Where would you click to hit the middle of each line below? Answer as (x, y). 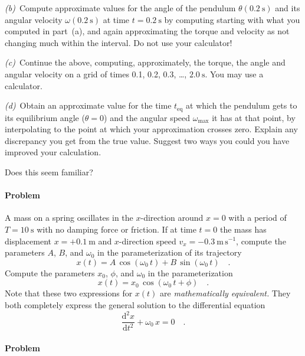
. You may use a (234, 74)
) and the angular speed (147, 117)
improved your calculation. (53, 152)
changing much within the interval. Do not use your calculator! (119, 42)
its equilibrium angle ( (45, 117)
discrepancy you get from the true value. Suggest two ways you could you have (147, 140)
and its (288, 8)
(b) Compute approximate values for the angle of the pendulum (120, 8)
